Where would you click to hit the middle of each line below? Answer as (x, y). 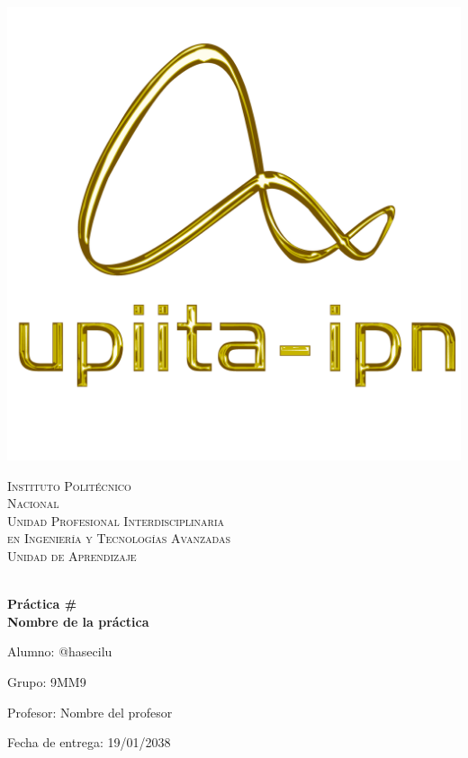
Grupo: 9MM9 (47, 681)
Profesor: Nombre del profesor (90, 712)
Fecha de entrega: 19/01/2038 (89, 742)
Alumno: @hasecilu (60, 651)
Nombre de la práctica (78, 621)
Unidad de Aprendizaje (72, 555)
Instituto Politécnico (69, 485)
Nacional (33, 503)
